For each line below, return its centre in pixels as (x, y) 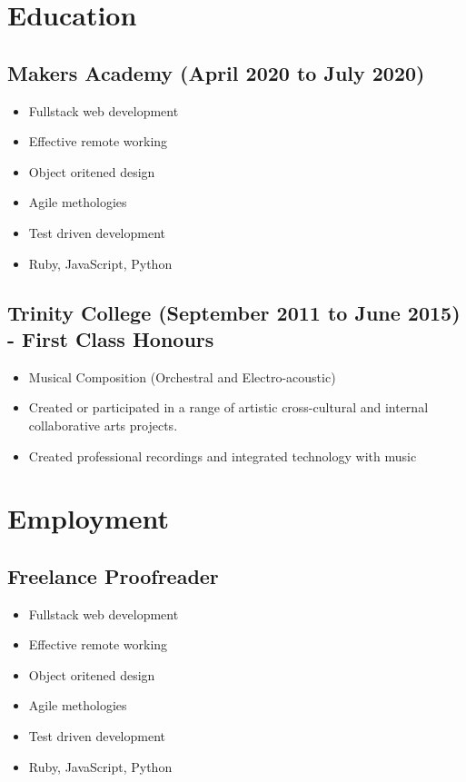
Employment (89, 518)
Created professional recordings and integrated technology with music (223, 455)
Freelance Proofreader (113, 575)
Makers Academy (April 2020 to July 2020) (216, 72)
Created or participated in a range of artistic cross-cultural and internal (228, 407)
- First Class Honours (111, 338)
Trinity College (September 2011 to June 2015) (234, 312)
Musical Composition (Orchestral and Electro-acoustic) (182, 376)
